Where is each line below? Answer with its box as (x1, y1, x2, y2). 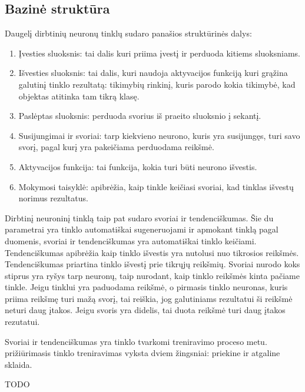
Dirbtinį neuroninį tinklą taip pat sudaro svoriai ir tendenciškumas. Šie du (5, 211, 274, 224)
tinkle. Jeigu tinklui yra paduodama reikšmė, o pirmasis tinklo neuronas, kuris (5, 281, 288, 293)
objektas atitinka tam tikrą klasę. (18, 89, 140, 102)
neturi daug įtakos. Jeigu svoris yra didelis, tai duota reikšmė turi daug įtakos (5, 304, 286, 316)
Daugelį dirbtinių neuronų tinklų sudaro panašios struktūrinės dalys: (5, 27, 252, 39)
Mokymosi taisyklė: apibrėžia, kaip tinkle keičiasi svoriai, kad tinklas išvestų (18, 180, 294, 192)
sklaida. (5, 358, 32, 370)
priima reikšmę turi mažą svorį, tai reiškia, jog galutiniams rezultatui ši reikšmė (5, 292, 293, 304)
